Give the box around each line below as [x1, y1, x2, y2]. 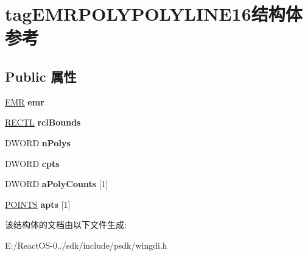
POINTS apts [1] [5, 197, 71, 210]
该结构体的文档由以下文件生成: [5, 218, 127, 231]
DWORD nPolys [5, 136, 71, 149]
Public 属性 [5, 66, 77, 85]
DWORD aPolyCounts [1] [5, 177, 108, 190]
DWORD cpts [5, 157, 60, 169]
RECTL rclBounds [5, 116, 81, 129]
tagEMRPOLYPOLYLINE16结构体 [5, 1, 303, 26]
